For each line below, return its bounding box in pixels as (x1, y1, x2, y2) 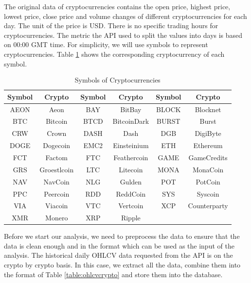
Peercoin (44, 188, 70, 199)
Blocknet (195, 104, 221, 114)
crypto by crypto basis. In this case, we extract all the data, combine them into (4, 260, 241, 270)
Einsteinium (113, 140, 149, 150)
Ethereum (193, 140, 223, 150)
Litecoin (119, 164, 143, 174)
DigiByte (195, 128, 221, 138)
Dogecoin (43, 140, 71, 150)
